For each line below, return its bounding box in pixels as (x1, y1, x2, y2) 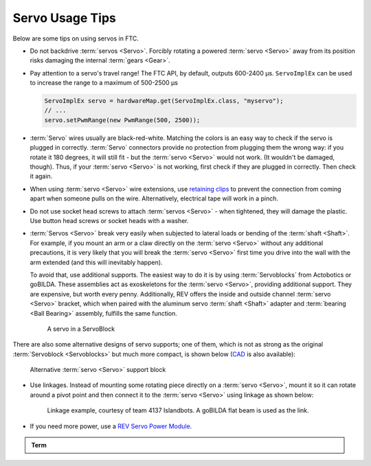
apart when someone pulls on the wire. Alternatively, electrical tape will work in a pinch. (30, 194, 278, 202)
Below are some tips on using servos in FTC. (12, 34, 139, 43)
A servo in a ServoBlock (47, 325, 115, 333)
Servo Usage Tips (12, 10, 116, 25)
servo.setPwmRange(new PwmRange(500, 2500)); (44, 116, 201, 124)
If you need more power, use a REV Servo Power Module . (30, 422, 192, 430)
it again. (30, 172, 53, 180)
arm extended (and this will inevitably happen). (30, 258, 163, 266)
